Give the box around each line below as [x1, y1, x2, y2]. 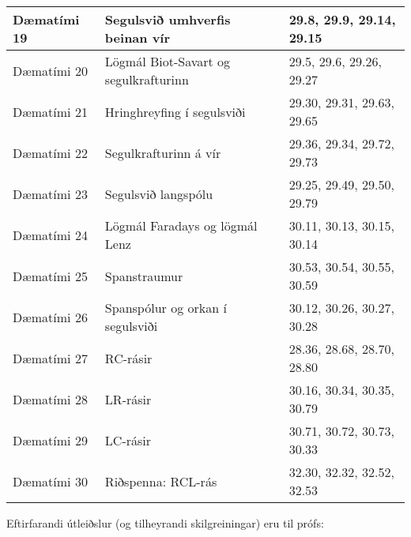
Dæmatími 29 [13, 430, 88, 449]
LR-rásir [104, 389, 152, 408]
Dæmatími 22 [13, 143, 88, 162]
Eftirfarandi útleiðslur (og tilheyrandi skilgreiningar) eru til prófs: [6, 515, 324, 531]
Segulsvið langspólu [104, 184, 213, 203]
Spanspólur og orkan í [104, 299, 227, 317]
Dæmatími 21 [13, 102, 88, 121]
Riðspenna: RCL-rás [104, 471, 217, 490]
